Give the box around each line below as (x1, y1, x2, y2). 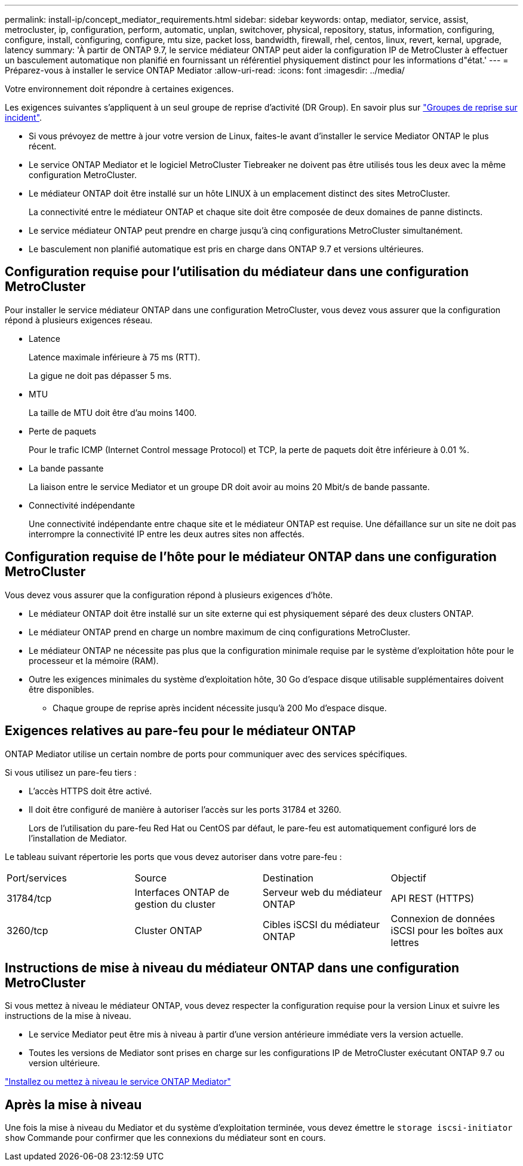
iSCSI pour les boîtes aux (390, 924, 503, 937)
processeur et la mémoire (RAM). (29, 655, 159, 666)
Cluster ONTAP (134, 924, 202, 937)
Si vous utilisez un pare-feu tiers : (5, 767, 137, 778)
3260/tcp (7, 924, 48, 937)
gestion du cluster (134, 898, 216, 910)
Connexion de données (390, 912, 495, 925)
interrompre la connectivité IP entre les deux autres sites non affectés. (29, 528, 304, 539)
